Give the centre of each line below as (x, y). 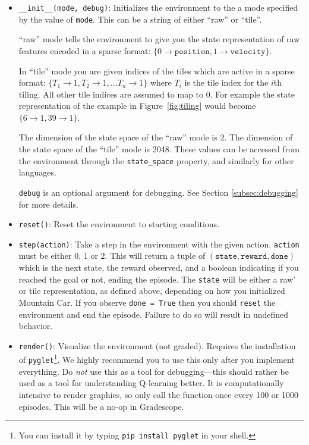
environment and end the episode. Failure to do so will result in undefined (154, 314)
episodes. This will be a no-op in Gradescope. (101, 406)
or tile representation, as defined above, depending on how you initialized (152, 291)
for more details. (48, 204)
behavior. (36, 326)
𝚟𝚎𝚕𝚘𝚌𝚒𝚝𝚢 (248, 51)
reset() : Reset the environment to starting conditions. (119, 224)
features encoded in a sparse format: (85, 50)
